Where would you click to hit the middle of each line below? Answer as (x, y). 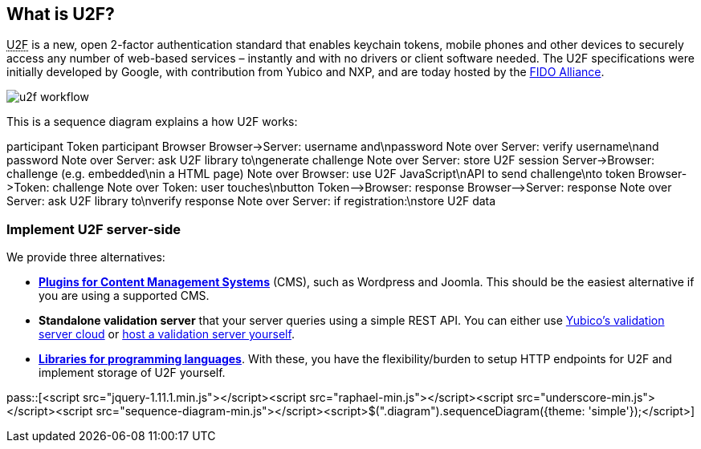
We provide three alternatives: (86, 257)
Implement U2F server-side (94, 229)
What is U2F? (61, 14)
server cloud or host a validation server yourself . (167, 334)
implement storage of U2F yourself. (132, 373)
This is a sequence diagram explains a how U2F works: (152, 122)
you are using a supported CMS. (124, 296)
